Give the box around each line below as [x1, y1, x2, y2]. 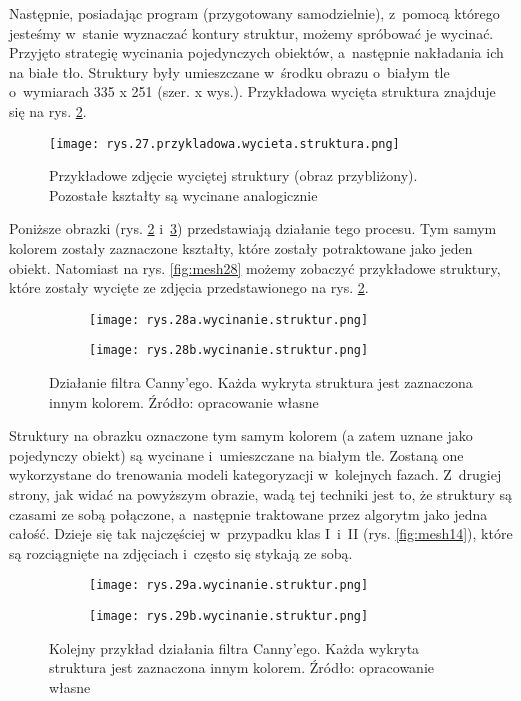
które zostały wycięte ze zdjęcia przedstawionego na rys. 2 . [9, 277, 369, 298]
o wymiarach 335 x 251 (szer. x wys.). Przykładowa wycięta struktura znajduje [9, 81, 496, 102]
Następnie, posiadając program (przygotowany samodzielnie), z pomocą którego [9, 3, 500, 23]
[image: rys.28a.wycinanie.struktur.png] [89, 312, 369, 327]
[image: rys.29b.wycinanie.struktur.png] [89, 609, 369, 624]
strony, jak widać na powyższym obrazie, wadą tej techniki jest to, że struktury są [9, 484, 512, 505]
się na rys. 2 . [9, 100, 87, 121]
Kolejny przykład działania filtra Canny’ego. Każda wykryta [49, 637, 420, 658]
